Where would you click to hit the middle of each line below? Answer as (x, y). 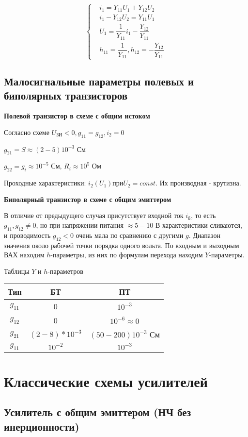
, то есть (203, 215)
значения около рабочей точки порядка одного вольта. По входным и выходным (122, 245)
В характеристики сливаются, (199, 225)
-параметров (65, 271)
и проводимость (27, 235)
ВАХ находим (24, 255)
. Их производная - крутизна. (198, 183)
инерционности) (42, 426)
